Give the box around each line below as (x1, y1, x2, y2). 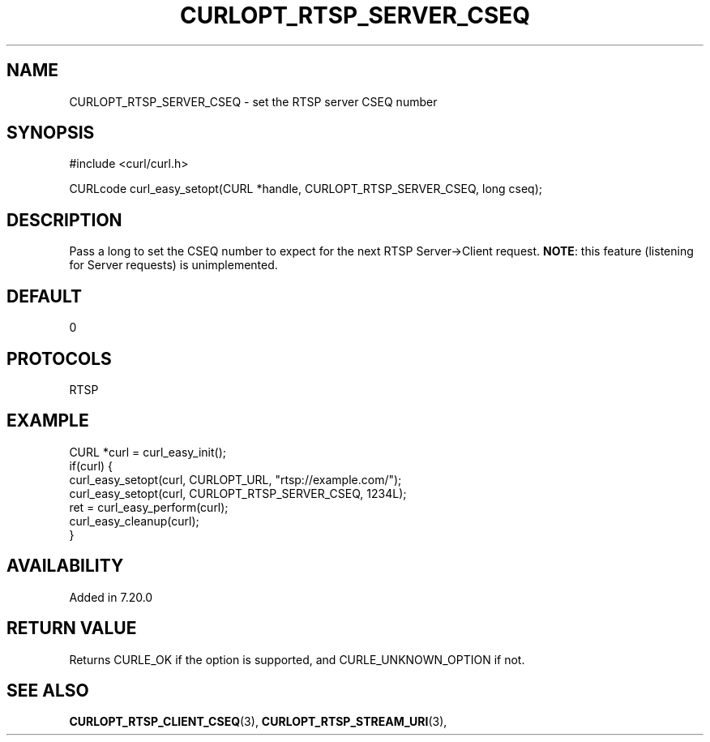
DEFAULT (6, 285, 82, 307)
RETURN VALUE (6, 618, 137, 639)
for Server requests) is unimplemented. (69, 258, 278, 272)
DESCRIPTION (6, 209, 122, 230)
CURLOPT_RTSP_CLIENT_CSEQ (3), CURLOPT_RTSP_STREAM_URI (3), (69, 714, 447, 729)
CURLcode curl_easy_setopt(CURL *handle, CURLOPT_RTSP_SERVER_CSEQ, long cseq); (69, 182, 543, 196)
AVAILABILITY (6, 555, 124, 577)
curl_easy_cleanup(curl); (69, 513, 199, 528)
